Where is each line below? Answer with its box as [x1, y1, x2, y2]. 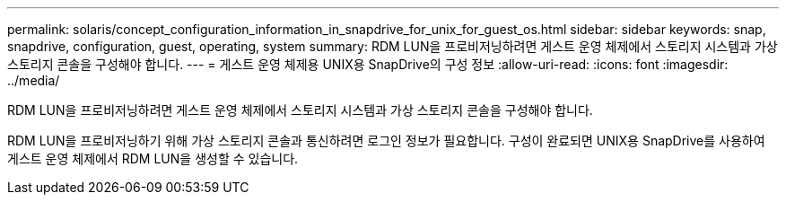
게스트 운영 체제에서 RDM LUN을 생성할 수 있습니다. [7, 151, 299, 166]
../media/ [7, 73, 60, 88]
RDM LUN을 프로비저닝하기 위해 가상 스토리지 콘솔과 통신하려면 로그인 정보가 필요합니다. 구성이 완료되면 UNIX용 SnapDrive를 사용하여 [7, 133, 765, 148]
